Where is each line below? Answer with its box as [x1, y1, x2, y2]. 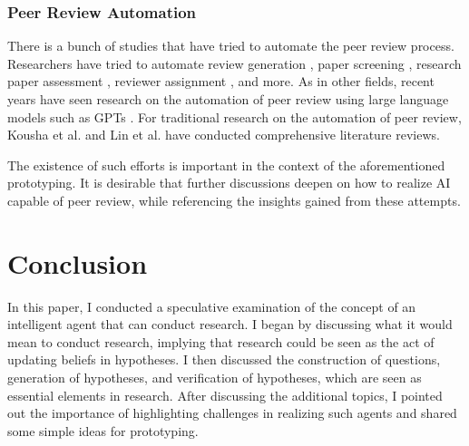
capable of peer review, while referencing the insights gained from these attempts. [7, 190, 461, 209]
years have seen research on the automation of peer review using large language [7, 90, 449, 108]
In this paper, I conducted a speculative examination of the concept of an [7, 296, 416, 315]
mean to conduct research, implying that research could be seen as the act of [7, 332, 435, 351]
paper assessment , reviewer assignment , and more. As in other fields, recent [7, 72, 435, 91]
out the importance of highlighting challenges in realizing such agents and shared [7, 403, 457, 422]
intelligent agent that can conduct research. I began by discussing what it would [7, 315, 453, 334]
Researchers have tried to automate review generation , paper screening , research [7, 53, 462, 73]
